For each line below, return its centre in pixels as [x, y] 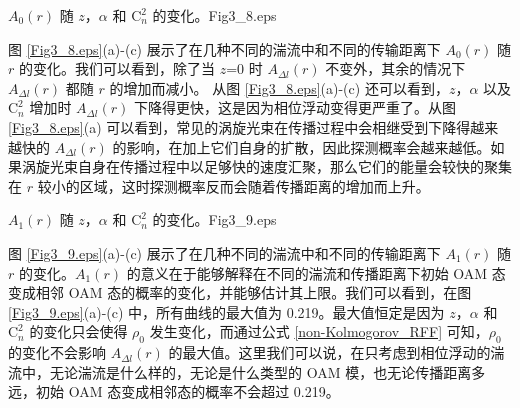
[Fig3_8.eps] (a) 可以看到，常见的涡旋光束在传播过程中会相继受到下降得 [239, 126]
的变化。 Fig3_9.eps [214, 219]
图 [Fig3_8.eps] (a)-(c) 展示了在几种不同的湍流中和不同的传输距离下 [224, 48]
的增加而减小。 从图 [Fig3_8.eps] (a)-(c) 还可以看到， [279, 87]
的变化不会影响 [57, 352]
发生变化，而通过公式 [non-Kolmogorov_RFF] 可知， [319, 331]
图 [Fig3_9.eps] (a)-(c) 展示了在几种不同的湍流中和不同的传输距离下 [224, 252]
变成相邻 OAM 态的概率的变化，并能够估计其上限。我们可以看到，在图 [240, 292]
